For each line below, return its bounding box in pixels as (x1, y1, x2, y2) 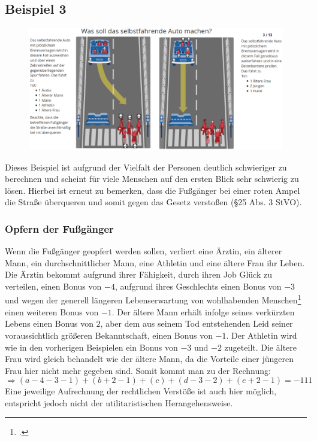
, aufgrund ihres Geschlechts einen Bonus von (114, 279, 282, 292)
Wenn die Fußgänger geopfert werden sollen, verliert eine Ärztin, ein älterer (5, 245, 282, 257)
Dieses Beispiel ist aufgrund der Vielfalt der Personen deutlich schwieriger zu (5, 160, 287, 173)
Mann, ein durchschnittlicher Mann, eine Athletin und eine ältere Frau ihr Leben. (5, 256, 305, 269)
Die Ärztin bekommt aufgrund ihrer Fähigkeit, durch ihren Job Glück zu (5, 268, 272, 281)
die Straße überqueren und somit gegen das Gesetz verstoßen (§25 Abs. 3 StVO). (5, 196, 302, 208)
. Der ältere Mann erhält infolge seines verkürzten (111, 305, 295, 318)
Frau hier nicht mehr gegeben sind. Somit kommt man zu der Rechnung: (5, 364, 271, 376)
